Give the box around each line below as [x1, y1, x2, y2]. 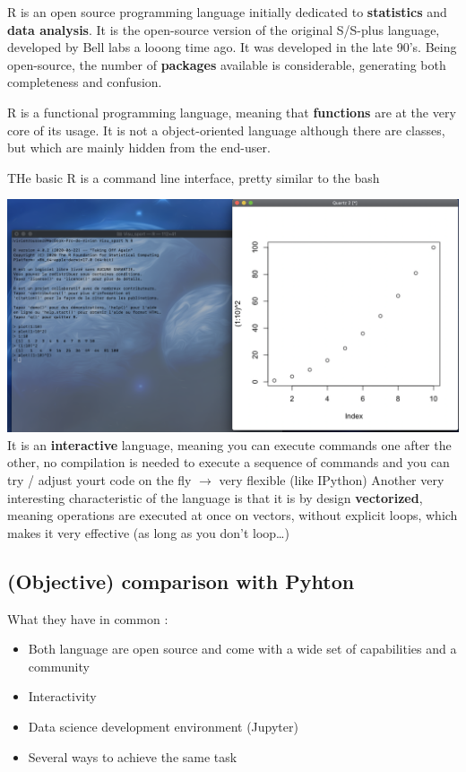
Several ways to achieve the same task [28, 747, 237, 766]
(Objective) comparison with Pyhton [7, 567, 355, 594]
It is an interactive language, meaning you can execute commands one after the [7, 435, 452, 454]
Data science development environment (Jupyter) [28, 716, 298, 735]
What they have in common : [7, 609, 168, 628]
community [28, 656, 90, 675]
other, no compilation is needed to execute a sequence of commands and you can [7, 453, 450, 472]
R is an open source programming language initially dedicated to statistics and [7, 3, 447, 21]
